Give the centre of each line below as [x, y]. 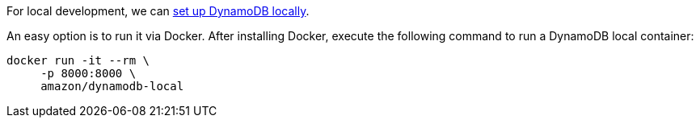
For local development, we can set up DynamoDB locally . [158, 11]
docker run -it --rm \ [78, 60]
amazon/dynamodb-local [112, 86]
